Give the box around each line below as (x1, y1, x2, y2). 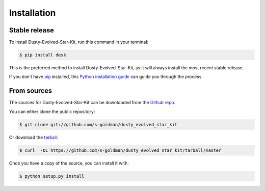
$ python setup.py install (19, 173, 84, 179)
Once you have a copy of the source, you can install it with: (9, 160, 129, 166)
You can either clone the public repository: (9, 109, 95, 114)
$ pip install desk (19, 52, 66, 58)
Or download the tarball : (9, 134, 58, 140)
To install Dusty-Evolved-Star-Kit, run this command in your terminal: (9, 39, 149, 45)
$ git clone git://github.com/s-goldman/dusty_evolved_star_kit (19, 122, 178, 127)
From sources (9, 86, 53, 95)
